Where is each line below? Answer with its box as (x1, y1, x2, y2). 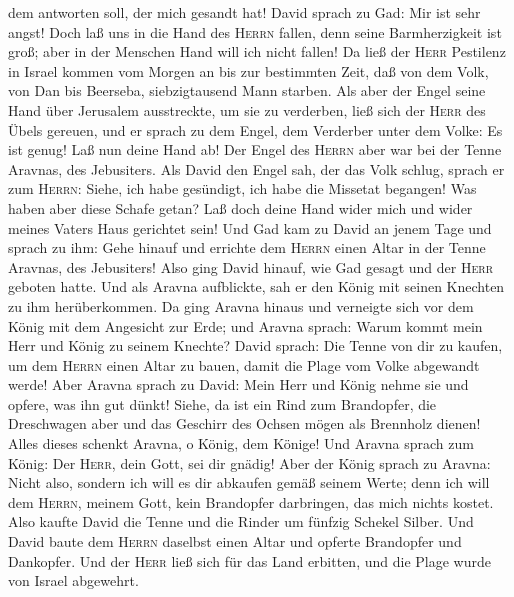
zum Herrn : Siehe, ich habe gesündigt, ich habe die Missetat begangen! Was (8, 178, 477, 199)
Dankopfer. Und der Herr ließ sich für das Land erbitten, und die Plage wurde (8, 550, 491, 571)
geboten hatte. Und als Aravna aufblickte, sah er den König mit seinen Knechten (8, 276, 505, 297)
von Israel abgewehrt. (8, 570, 139, 591)
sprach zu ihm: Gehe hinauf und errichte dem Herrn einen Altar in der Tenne (8, 237, 486, 258)
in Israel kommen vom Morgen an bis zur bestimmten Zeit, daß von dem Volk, (8, 60, 489, 81)
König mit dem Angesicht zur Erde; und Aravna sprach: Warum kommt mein (8, 315, 483, 336)
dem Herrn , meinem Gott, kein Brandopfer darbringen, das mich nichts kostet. (8, 491, 494, 512)
